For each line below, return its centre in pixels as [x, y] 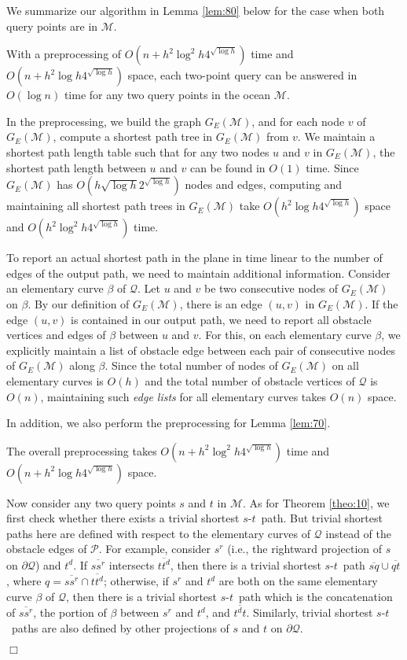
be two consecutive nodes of [271, 288]
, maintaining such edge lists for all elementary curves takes [183, 396]
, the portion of [70, 612]
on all [345, 365]
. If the [381, 303]
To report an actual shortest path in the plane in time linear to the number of [194, 258]
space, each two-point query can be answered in [242, 75]
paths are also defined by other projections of [120, 627]
